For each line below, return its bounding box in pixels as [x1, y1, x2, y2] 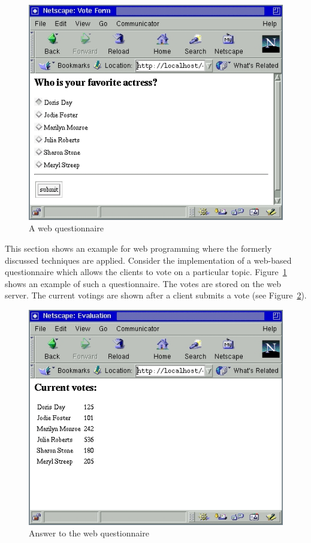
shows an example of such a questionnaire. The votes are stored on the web [5, 277, 281, 289]
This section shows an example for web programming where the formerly [5, 242, 272, 254]
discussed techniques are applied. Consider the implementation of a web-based [5, 254, 292, 266]
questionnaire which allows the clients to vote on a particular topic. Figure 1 [5, 266, 287, 278]
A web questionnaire [29, 222, 104, 234]
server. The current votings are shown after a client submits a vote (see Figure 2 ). [5, 289, 307, 301]
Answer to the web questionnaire [29, 527, 149, 539]
